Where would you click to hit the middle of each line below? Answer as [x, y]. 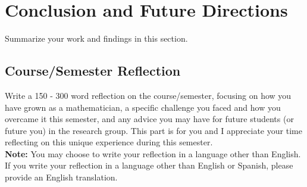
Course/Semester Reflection [93, 71]
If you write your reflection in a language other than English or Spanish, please [149, 165]
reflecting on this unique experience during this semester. [109, 142]
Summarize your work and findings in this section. [96, 38]
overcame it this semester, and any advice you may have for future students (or [149, 119]
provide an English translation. [61, 177]
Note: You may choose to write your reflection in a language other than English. [153, 153]
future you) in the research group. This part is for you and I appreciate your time [153, 130]
